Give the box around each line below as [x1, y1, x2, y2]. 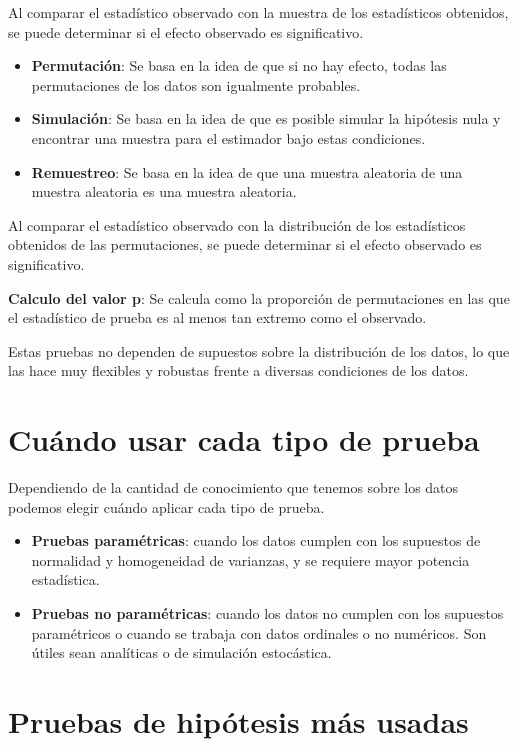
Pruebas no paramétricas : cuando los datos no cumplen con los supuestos [31, 603, 504, 623]
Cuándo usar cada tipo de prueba [8, 419, 480, 460]
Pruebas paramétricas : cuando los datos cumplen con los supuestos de [31, 530, 481, 551]
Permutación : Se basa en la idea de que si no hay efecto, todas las [31, 55, 447, 76]
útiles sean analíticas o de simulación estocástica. [31, 642, 332, 663]
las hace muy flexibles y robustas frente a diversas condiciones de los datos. [8, 360, 469, 381]
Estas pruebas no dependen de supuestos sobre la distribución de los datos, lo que [8, 340, 510, 361]
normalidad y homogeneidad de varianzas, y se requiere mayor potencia [31, 549, 470, 570]
